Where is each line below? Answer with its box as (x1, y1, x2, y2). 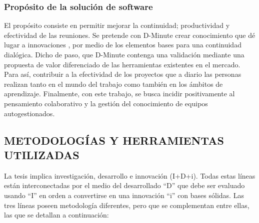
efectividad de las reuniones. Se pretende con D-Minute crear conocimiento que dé (4, 29, 255, 40)
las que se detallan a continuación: (4, 210, 109, 220)
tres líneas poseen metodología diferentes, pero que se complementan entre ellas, (4, 200, 249, 210)
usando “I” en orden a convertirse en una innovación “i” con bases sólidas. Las (4, 190, 244, 200)
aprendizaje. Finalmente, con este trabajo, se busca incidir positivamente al (4, 88, 235, 99)
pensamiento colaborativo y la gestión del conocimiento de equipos (4, 98, 208, 108)
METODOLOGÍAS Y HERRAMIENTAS (4, 132, 224, 148)
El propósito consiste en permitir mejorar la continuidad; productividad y (4, 20, 230, 30)
